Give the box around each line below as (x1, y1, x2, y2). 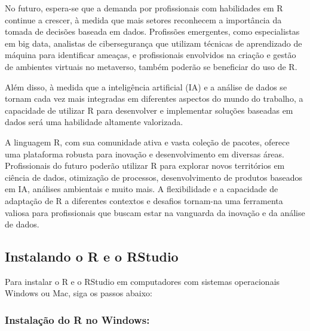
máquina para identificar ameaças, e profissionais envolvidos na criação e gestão (5, 48, 296, 61)
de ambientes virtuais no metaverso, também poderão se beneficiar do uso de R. (5, 60, 297, 72)
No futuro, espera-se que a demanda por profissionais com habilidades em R (5, 2, 283, 14)
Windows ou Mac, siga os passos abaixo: (5, 287, 153, 299)
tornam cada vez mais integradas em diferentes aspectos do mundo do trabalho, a (5, 92, 303, 105)
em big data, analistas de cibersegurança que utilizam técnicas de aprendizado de (5, 37, 302, 49)
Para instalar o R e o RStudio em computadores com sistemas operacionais (5, 275, 280, 287)
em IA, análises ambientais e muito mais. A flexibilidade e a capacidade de (5, 183, 278, 195)
